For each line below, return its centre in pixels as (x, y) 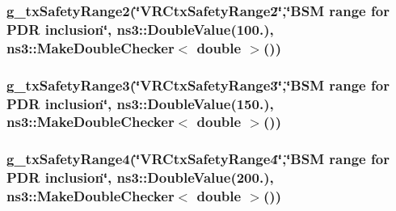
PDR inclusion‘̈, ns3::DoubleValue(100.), (140, 29)
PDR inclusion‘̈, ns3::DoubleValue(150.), (140, 103)
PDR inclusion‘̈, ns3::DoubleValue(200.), (140, 177)
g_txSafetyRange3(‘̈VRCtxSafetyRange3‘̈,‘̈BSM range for (198, 84)
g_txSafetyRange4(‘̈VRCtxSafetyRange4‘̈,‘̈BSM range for (198, 159)
